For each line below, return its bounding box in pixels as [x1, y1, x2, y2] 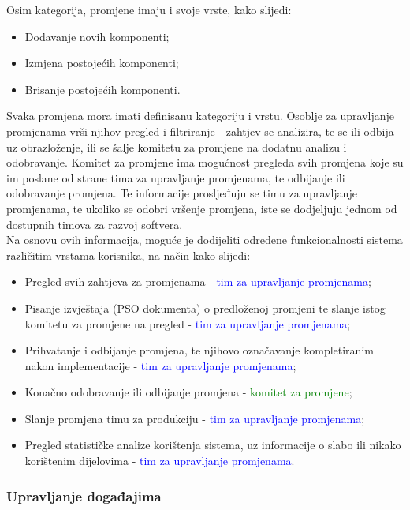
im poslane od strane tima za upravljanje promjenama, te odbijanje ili [6, 169, 345, 186]
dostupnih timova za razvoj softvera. [6, 216, 183, 232]
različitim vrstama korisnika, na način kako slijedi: [6, 246, 251, 263]
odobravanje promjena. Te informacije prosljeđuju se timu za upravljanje [6, 185, 357, 201]
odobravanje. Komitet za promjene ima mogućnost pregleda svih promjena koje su [6, 154, 404, 171]
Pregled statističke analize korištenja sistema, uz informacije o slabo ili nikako [24, 437, 401, 453]
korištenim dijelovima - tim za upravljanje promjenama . [24, 452, 295, 469]
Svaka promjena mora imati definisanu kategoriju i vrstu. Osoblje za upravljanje [6, 107, 395, 124]
